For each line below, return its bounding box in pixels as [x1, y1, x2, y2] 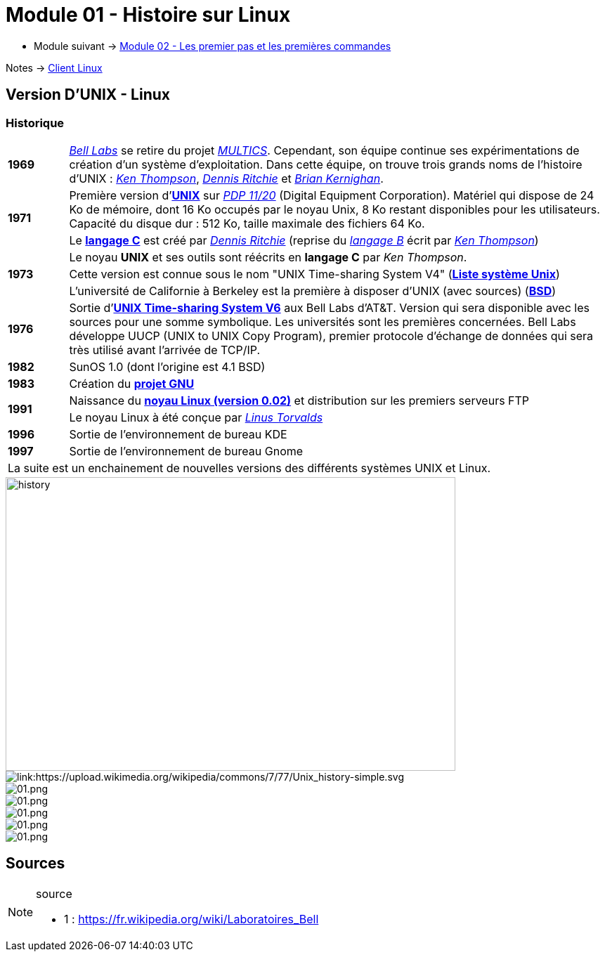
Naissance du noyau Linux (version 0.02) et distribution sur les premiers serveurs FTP [69, 393, 530, 408]
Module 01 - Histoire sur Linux [6, 3, 291, 27]
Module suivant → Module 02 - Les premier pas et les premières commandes [34, 39, 391, 52]
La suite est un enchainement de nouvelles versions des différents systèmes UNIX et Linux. [8, 460, 491, 475]
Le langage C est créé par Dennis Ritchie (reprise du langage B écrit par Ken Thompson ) [69, 233, 539, 247]
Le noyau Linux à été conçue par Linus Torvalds [69, 410, 323, 424]
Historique [6, 115, 65, 130]
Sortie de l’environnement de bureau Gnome [69, 443, 304, 458]
